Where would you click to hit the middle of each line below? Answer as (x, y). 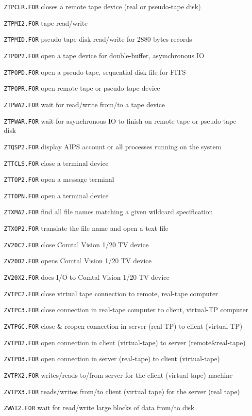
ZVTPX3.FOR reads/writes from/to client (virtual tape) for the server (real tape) (122, 391)
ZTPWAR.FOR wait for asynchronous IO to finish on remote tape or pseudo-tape (120, 120)
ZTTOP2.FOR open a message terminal (59, 179)
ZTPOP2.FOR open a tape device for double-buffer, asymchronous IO (104, 55)
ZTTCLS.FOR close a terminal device (56, 163)
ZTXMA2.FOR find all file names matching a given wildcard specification (109, 212)
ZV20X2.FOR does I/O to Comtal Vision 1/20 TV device (87, 277)
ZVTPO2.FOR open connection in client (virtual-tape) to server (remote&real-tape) (125, 342)
